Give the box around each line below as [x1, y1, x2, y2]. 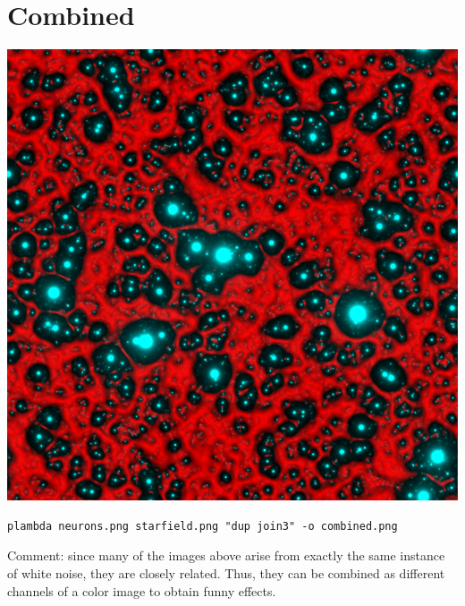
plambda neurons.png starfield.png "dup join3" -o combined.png [7, 519, 398, 533]
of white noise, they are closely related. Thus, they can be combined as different [7, 563, 445, 582]
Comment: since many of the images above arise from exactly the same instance [7, 546, 445, 565]
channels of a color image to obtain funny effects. [7, 581, 276, 600]
